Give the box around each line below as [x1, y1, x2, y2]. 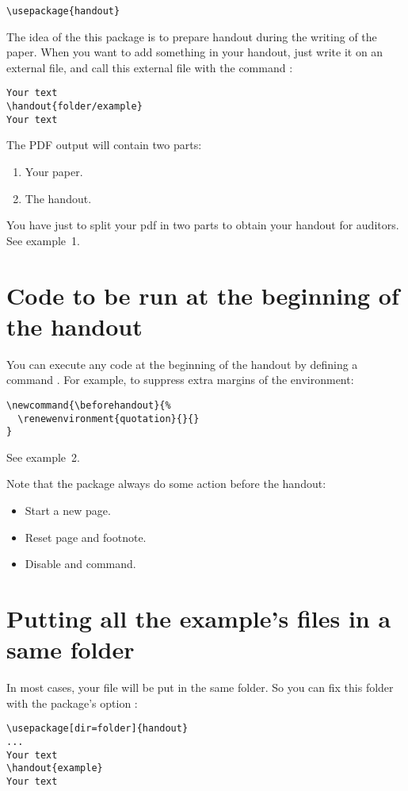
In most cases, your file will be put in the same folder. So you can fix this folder [6, 679, 394, 696]
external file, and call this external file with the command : [6, 59, 293, 75]
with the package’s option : [6, 694, 138, 711]
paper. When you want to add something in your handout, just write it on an [6, 44, 383, 60]
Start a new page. [25, 502, 111, 519]
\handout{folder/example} [6, 101, 143, 113]
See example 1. [6, 232, 80, 248]
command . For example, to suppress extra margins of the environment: [6, 371, 354, 388]
